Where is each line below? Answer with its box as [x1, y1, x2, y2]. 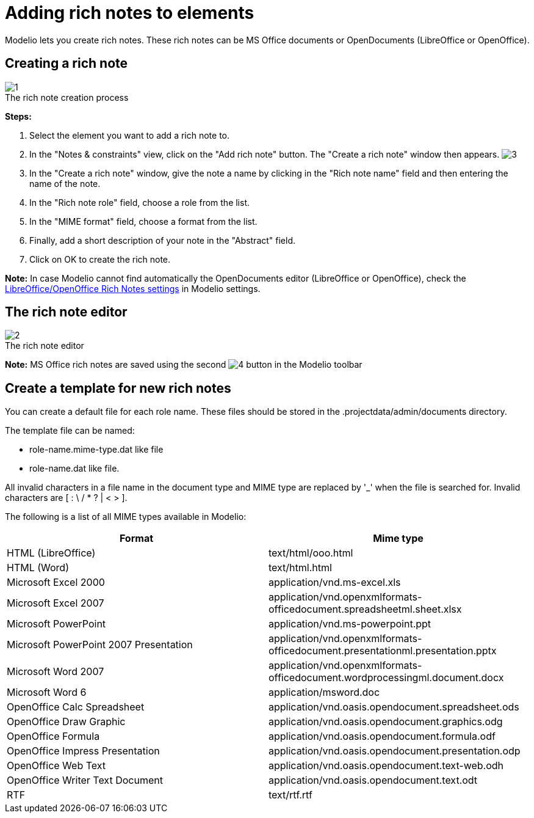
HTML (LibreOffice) [7, 547, 96, 560]
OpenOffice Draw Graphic [7, 715, 126, 728]
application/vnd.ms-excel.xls [269, 576, 401, 589]
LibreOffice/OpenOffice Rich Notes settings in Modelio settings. [5, 283, 261, 294]
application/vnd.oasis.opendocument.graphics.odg [269, 715, 503, 728]
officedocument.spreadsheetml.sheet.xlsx [269, 603, 462, 616]
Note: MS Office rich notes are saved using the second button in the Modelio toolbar [5, 359, 363, 370]
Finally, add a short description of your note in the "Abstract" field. [29, 235, 296, 246]
